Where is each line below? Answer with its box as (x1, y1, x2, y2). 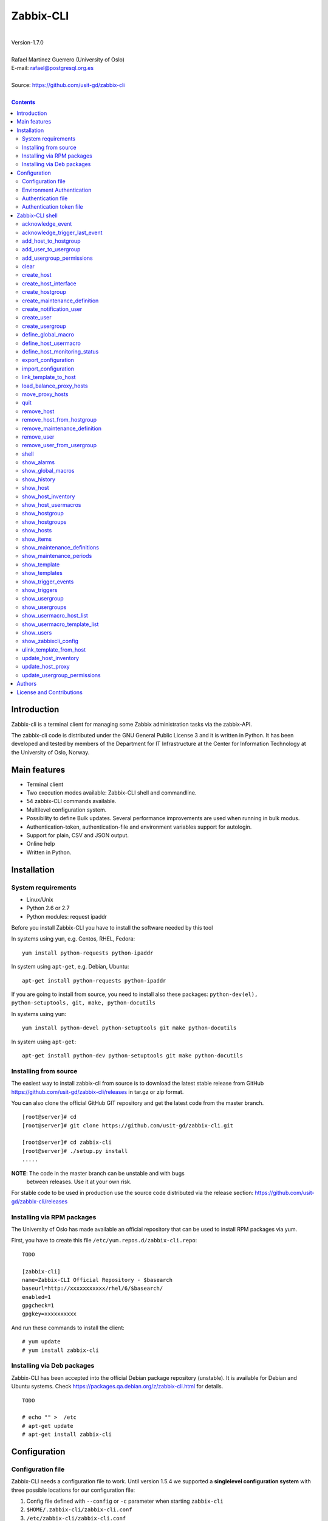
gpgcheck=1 (22, 1302, 55, 1309)
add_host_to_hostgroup (22, 237, 81, 245)
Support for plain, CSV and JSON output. (26, 831, 129, 839)
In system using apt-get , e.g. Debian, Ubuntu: (11, 963, 129, 970)
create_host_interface (22, 280, 77, 287)
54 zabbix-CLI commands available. (26, 798, 117, 805)
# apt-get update (22, 1422, 73, 1429)
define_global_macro (22, 331, 74, 338)
